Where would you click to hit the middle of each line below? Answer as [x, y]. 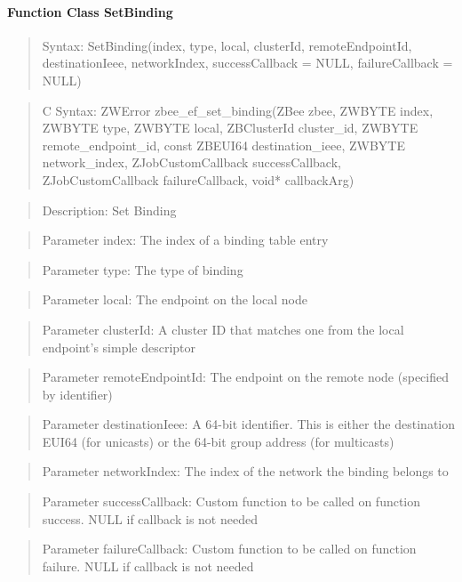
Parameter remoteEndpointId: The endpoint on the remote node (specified [245, 377]
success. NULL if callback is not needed [150, 518]
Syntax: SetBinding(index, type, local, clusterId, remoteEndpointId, [227, 45]
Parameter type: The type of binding [143, 269]
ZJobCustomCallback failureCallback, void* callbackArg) [198, 179]
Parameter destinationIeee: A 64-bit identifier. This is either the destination [249, 424]
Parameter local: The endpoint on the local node [175, 299]
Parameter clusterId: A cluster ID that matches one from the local [223, 329]
